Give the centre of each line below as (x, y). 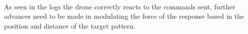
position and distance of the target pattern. (70, 25)
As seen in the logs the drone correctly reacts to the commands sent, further (120, 6)
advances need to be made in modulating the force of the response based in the (124, 16)
